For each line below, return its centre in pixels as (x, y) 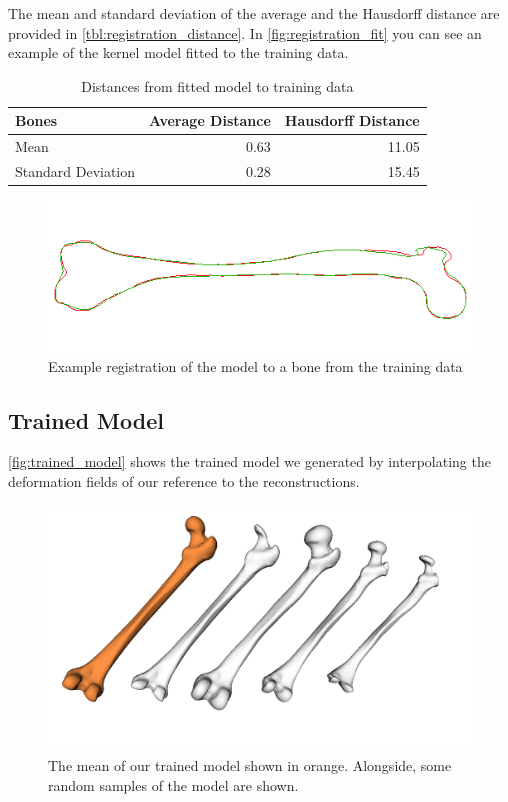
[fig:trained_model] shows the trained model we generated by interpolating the (249, 461)
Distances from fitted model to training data (217, 85)
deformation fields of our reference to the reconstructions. (184, 480)
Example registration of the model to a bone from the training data (255, 365)
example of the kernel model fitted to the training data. (178, 52)
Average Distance (210, 120)
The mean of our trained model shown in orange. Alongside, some (250, 765)
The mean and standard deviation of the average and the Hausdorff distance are (254, 13)
